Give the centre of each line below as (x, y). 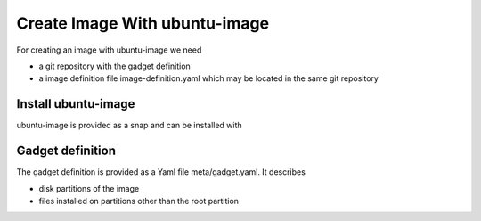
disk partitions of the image (89, 188)
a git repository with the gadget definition (114, 66)
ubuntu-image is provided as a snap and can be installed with (129, 126)
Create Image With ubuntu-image (143, 23)
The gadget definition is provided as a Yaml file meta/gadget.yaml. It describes (161, 172)
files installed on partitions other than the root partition (139, 201)
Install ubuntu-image (76, 104)
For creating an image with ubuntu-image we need (109, 50)
